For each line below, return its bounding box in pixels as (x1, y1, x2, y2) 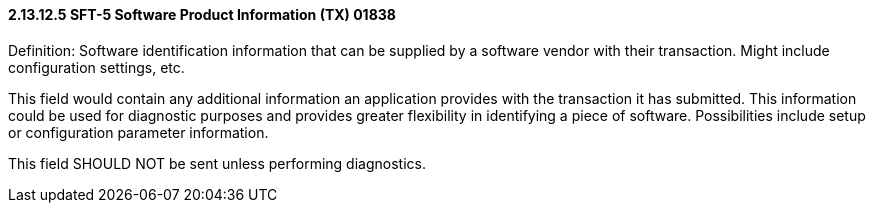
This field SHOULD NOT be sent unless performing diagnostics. (8, 154, 426, 172)
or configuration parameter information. (8, 123, 269, 141)
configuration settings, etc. (8, 58, 185, 76)
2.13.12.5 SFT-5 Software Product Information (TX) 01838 (8, 6, 396, 23)
